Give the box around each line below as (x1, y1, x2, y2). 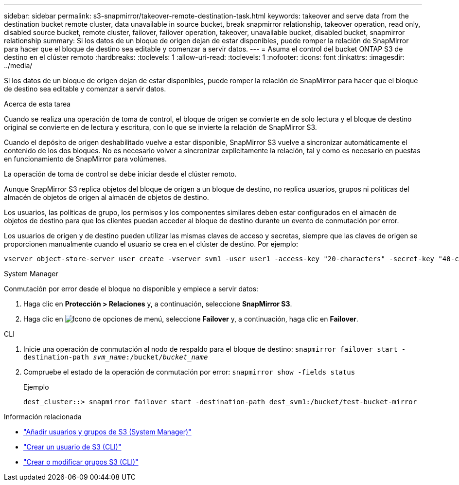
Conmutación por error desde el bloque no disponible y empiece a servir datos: (4, 285, 259, 293)
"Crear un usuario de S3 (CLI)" (23, 443, 122, 451)
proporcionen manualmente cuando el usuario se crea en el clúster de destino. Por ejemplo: (4, 240, 298, 248)
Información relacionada (4, 413, 82, 421)
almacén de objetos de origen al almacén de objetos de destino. (4, 193, 209, 201)
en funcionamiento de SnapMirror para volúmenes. (4, 155, 167, 163)
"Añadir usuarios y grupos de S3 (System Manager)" (23, 428, 192, 436)
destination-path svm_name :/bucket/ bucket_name (23, 353, 208, 361)
